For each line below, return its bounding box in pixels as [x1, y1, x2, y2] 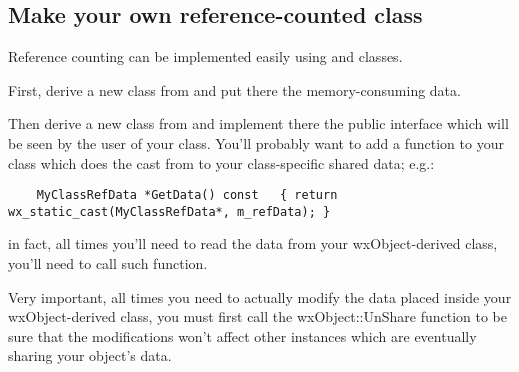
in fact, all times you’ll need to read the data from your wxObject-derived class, [8, 233, 498, 254]
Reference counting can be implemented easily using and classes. [8, 46, 403, 67]
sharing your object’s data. [8, 345, 172, 366]
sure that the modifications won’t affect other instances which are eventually [8, 325, 477, 346]
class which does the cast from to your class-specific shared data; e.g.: [8, 152, 435, 173]
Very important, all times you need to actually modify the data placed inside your [8, 286, 512, 307]
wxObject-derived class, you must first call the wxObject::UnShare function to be [8, 306, 507, 327]
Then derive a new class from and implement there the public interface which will [8, 113, 509, 134]
